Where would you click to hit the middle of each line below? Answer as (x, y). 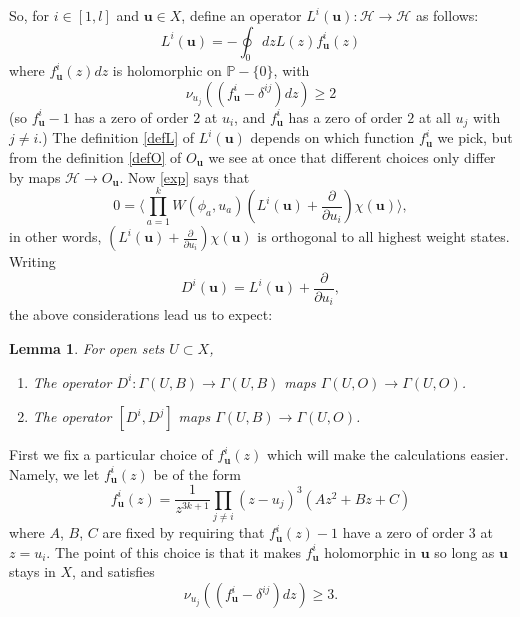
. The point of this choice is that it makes (173, 551)
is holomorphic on (167, 70)
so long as (464, 551)
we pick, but (475, 137)
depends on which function (332, 137)
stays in (32, 571)
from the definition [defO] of (95, 157)
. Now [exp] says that (184, 176)
